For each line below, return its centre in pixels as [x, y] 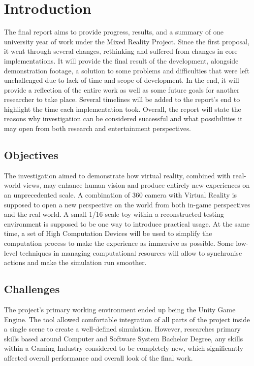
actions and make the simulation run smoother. [75, 262]
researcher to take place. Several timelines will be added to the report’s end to [122, 99]
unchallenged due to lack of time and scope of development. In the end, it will [122, 80]
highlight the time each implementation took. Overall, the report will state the [123, 109]
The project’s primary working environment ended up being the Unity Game [120, 309]
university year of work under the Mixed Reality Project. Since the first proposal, [127, 41]
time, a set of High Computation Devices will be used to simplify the [108, 233]
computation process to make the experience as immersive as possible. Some [119, 243]
